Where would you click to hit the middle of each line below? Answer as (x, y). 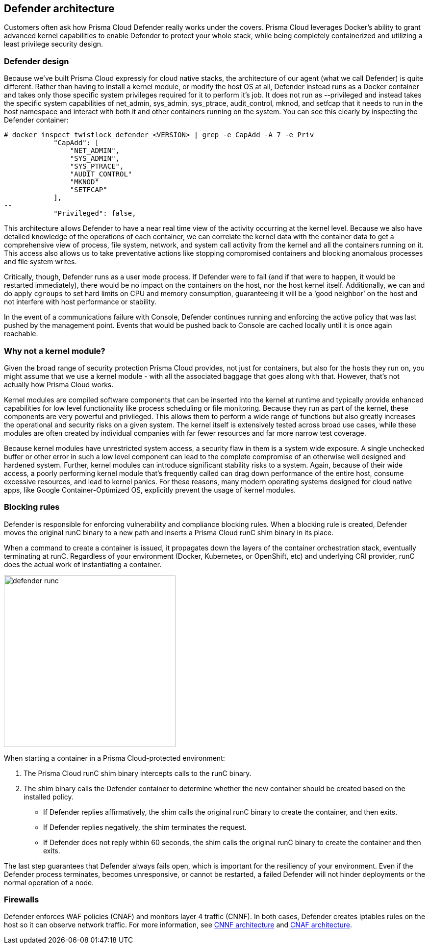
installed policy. (49, 797)
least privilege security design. (54, 44)
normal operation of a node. (49, 882)
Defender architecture (59, 9)
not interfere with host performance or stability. (80, 302)
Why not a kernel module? (55, 351)
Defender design (37, 61)
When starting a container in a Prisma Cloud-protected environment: (114, 758)
